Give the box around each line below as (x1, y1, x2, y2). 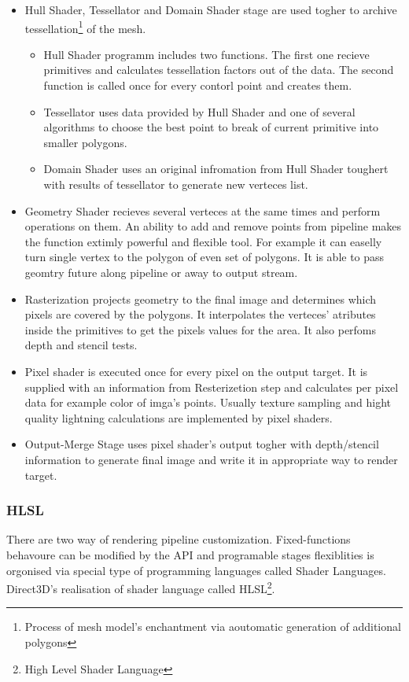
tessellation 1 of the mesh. (24, 17, 146, 36)
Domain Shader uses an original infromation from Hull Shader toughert (43, 160, 389, 177)
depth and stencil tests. (24, 337, 138, 353)
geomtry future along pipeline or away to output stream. (24, 264, 298, 280)
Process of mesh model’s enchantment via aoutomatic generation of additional (24, 618, 401, 635)
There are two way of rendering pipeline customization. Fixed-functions (6, 531, 351, 547)
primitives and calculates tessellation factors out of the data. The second (43, 61, 394, 78)
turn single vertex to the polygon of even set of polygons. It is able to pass (24, 249, 385, 265)
